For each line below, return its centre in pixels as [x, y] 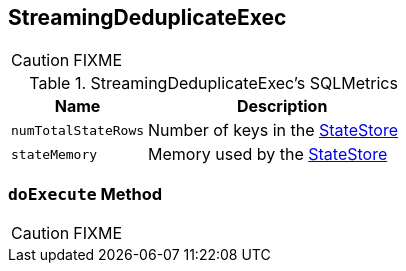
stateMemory [54, 154]
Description [282, 106]
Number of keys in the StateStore [273, 130]
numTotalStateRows [78, 130]
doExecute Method [85, 193]
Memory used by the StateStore [268, 154]
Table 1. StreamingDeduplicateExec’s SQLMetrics [213, 83]
